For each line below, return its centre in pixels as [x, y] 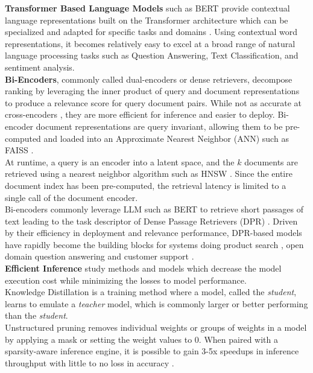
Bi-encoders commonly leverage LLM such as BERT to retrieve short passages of [154, 209]
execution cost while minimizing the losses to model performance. [126, 280]
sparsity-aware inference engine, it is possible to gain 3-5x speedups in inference [152, 351]
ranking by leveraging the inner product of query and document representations [152, 91]
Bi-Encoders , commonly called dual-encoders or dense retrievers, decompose [149, 79]
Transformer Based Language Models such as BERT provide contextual [147, 8]
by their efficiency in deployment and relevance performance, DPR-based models [153, 233]
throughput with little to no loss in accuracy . [90, 362]
